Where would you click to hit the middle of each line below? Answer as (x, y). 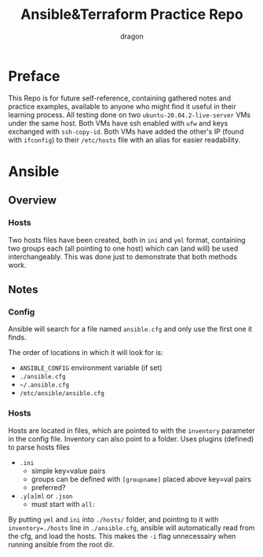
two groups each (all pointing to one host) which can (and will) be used (123, 248)
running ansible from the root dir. (61, 544)
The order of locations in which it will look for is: (86, 353)
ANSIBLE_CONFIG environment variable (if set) (91, 368)
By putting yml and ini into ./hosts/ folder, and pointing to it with (113, 519)
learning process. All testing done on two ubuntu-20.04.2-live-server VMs (130, 115)
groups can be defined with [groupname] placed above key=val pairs (141, 479)
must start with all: (64, 504)
